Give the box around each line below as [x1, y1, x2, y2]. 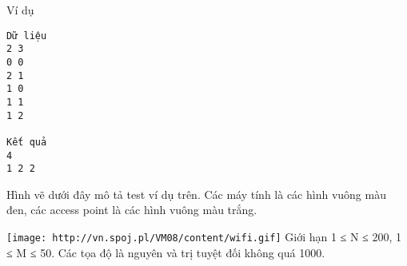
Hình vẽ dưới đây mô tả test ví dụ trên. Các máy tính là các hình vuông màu [6, 185, 386, 202]
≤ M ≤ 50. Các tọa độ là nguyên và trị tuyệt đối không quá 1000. [6, 244, 325, 260]
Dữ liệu [6, 30, 47, 42]
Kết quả [6, 136, 47, 148]
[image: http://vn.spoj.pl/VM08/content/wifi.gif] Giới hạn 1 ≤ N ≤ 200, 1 [6, 228, 402, 244]
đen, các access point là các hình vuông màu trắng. [6, 201, 257, 218]
